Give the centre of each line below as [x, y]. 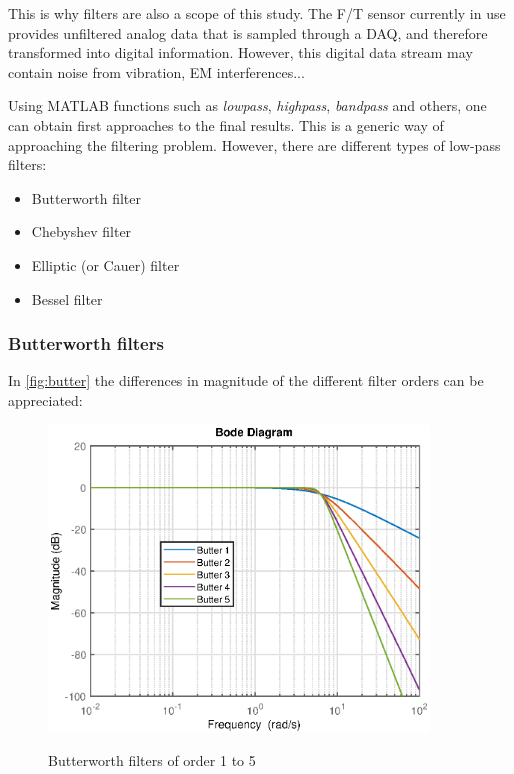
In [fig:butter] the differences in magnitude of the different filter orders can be [246, 380]
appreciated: [45, 399]
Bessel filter [67, 298]
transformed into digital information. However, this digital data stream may [240, 52]
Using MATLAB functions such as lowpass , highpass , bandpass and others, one [247, 105]
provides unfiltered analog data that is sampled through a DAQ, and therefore [248, 32]
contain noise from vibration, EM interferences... [156, 71]
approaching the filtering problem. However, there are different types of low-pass [254, 144]
